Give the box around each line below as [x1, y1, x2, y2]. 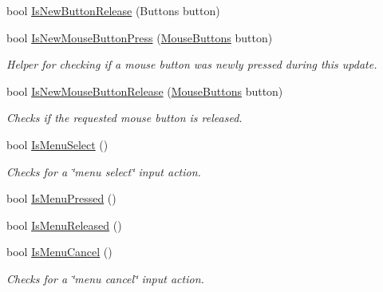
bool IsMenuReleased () [6, 216, 122, 233]
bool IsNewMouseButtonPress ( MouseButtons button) [6, 29, 273, 45]
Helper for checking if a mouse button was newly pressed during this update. [6, 56, 377, 73]
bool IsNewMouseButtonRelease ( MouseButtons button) [6, 82, 283, 99]
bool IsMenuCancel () [6, 243, 113, 260]
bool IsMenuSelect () [6, 136, 109, 152]
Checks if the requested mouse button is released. [6, 109, 243, 126]
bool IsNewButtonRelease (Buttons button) [6, 2, 220, 18]
